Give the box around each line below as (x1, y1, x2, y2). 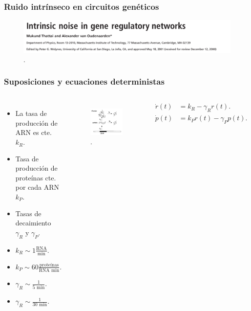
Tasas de (15, 208, 42, 218)
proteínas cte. (15, 172, 56, 182)
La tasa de (15, 108, 47, 118)
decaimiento (15, 218, 51, 228)
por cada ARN (15, 182, 60, 192)
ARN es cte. (15, 127, 52, 137)
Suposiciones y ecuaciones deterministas (4, 75, 165, 87)
